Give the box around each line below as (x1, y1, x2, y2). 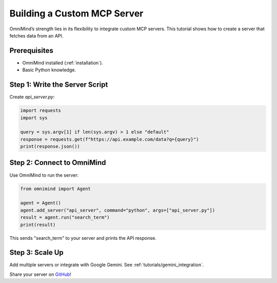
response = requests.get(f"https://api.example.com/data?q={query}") (20, 136, 199, 142)
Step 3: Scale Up (9, 248, 64, 257)
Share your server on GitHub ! (9, 271, 72, 277)
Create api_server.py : (9, 94, 55, 100)
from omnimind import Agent (20, 185, 91, 192)
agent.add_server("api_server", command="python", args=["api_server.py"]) (20, 207, 215, 213)
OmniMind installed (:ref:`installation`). (22, 60, 104, 66)
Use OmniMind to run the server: (9, 172, 79, 178)
